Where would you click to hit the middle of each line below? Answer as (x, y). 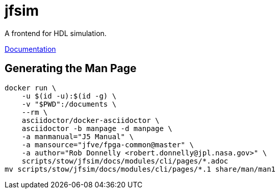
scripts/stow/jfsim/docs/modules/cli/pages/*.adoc (125, 161)
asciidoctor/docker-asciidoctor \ (91, 120)
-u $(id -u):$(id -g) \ (69, 96)
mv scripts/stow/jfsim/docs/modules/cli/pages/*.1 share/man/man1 (140, 169)
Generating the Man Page (71, 69)
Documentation (30, 49)
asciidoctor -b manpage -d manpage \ (97, 128)
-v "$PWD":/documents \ (69, 104)
